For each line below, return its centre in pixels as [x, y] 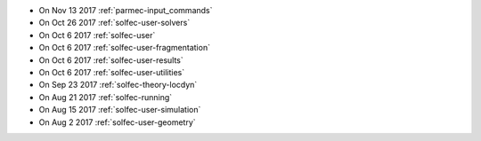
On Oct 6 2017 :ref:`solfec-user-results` [111, 60]
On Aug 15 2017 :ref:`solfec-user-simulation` [120, 110]
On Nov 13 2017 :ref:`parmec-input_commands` [126, 10]
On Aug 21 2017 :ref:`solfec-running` [106, 97]
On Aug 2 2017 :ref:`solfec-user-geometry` [117, 122]
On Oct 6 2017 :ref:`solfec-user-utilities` [112, 72]
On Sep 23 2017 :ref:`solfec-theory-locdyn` [118, 85]
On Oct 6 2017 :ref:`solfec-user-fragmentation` [125, 48]
